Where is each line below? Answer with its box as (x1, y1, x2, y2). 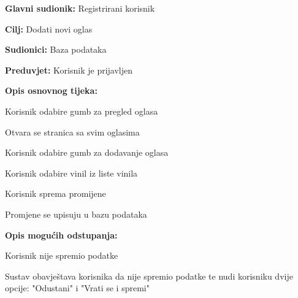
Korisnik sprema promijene (5, 187, 106, 200)
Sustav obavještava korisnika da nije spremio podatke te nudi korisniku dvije (5, 269, 293, 282)
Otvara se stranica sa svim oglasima (5, 125, 140, 138)
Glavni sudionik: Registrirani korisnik (5, 2, 155, 14)
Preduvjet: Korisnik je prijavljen (5, 63, 133, 76)
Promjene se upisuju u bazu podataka (5, 207, 147, 220)
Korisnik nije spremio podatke (5, 249, 118, 262)
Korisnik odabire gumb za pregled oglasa (5, 104, 158, 117)
